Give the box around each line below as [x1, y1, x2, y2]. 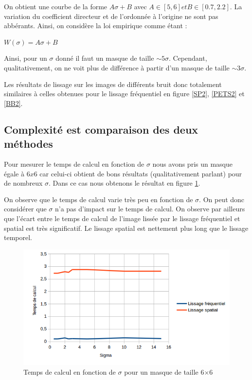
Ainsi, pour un [4, 53, 47, 63]
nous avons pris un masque [152, 158, 233, 169]
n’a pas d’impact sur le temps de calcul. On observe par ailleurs [54, 204, 245, 214]
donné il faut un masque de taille [55, 53, 154, 63]
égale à [4, 168, 24, 178]
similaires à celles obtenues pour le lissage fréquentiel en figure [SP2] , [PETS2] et [4, 88, 245, 99]
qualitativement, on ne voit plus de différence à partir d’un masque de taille [4, 62, 230, 72]
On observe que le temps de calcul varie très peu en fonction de [4, 194, 193, 204]
